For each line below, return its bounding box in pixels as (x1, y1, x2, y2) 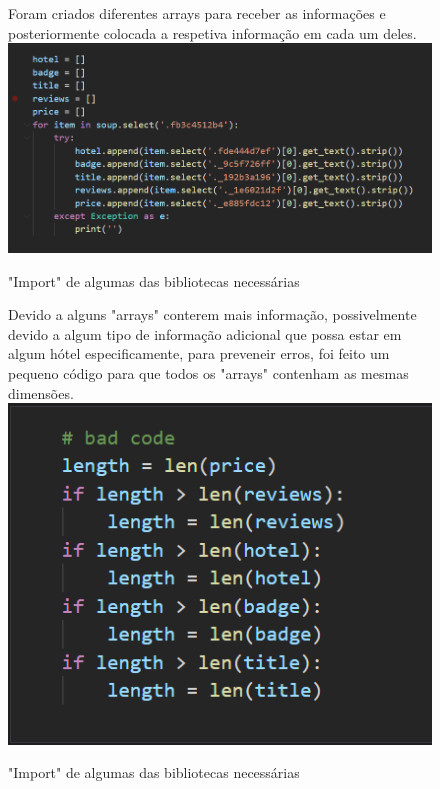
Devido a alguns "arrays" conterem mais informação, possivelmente (8, 304, 417, 325)
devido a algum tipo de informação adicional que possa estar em (8, 323, 402, 344)
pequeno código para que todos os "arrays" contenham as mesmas (8, 363, 409, 384)
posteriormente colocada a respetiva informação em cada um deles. (8, 22, 417, 43)
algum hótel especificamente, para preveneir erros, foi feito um (8, 343, 390, 364)
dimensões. (8, 382, 74, 403)
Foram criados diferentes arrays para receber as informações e (8, 3, 386, 23)
